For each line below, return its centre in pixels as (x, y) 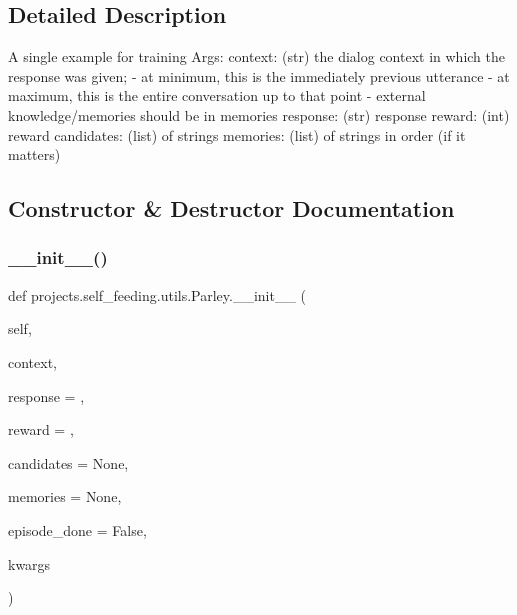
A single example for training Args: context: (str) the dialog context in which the (256, 56)
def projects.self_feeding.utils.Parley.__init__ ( (157, 294)
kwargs (29, 563)
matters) (34, 154)
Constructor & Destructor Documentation (231, 208)
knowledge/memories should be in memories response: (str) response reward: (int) (259, 114)
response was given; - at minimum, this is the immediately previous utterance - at (259, 75)
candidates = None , (68, 462)
